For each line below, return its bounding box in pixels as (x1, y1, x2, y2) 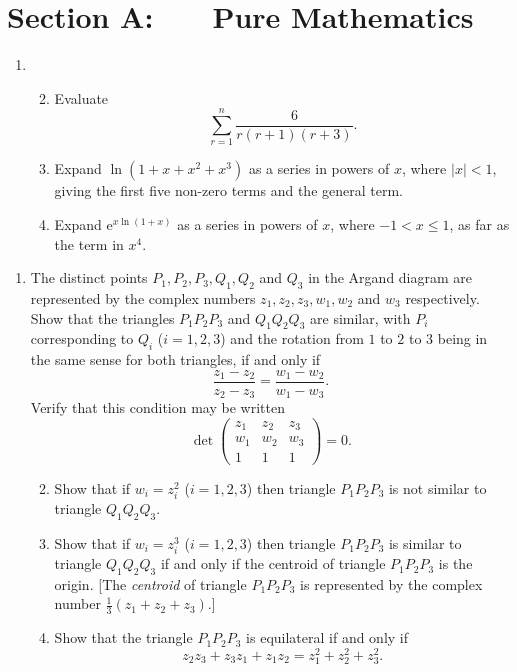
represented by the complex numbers (30, 288, 256, 309)
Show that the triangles (30, 307, 175, 328)
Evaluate (54, 87, 109, 108)
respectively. (405, 288, 480, 309)
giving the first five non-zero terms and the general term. (54, 180, 403, 201)
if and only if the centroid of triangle (160, 553, 386, 574)
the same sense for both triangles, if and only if (30, 349, 321, 370)
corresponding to (30, 328, 134, 349)
